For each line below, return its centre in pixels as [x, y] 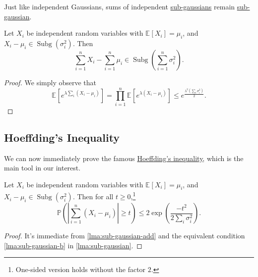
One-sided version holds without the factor [81, 269]
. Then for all [93, 196]
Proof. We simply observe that [50, 82]
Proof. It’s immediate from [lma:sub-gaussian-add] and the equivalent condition [125, 236]
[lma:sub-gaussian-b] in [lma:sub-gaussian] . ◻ [73, 245]
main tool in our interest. [42, 168]
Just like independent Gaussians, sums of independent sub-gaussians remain [120, 6]
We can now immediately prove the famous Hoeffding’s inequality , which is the [124, 158]
